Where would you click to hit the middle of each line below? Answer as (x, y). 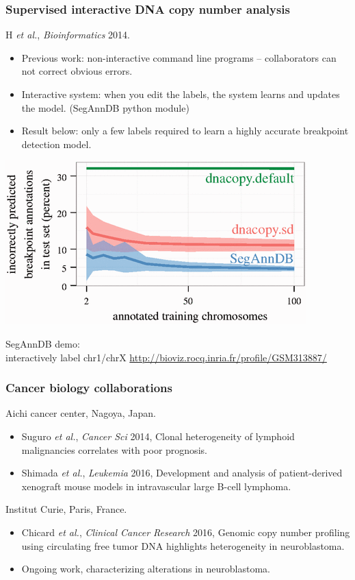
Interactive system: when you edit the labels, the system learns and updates (181, 94)
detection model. (56, 144)
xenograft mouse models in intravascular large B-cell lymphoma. (156, 486)
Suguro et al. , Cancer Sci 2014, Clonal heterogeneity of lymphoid (158, 436)
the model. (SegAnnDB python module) (105, 107)
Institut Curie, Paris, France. (66, 509)
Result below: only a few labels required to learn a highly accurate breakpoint (185, 131)
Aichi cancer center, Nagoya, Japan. (81, 413)
